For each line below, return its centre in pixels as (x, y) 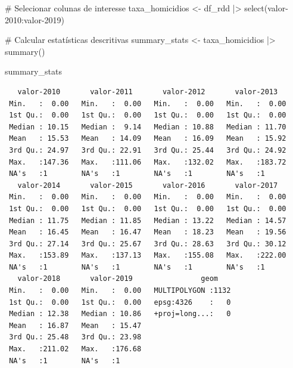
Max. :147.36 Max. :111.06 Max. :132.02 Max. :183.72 (148, 162)
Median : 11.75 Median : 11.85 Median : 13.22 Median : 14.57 (148, 220)
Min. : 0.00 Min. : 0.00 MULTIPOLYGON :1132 (120, 291)
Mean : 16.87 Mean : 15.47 (75, 325)
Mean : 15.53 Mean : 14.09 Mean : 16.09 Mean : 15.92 (148, 139)
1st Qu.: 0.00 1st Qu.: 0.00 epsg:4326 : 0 (120, 302)
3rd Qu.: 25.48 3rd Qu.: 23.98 (75, 337)
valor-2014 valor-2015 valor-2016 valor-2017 (148, 185)
